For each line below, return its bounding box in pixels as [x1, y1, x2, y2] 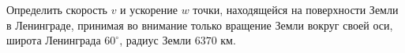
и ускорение [120, 2, 178, 17]
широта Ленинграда [6, 32, 101, 48]
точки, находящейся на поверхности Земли [193, 2, 399, 17]
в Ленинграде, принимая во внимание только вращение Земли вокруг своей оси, [6, 16, 393, 33]
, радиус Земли [119, 32, 191, 48]
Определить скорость [6, 2, 107, 17]
